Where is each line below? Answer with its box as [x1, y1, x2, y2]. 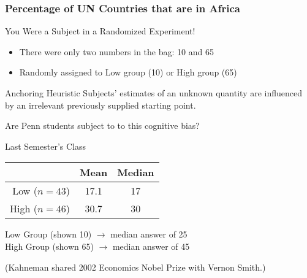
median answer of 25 [110, 228, 188, 241]
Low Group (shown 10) [5, 228, 92, 241]
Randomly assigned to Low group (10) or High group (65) [19, 66, 237, 79]
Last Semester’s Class [5, 139, 86, 152]
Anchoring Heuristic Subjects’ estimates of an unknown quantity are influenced [5, 87, 303, 99]
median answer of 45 [112, 239, 190, 252]
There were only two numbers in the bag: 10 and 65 [19, 45, 214, 58]
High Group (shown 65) [5, 239, 94, 252]
